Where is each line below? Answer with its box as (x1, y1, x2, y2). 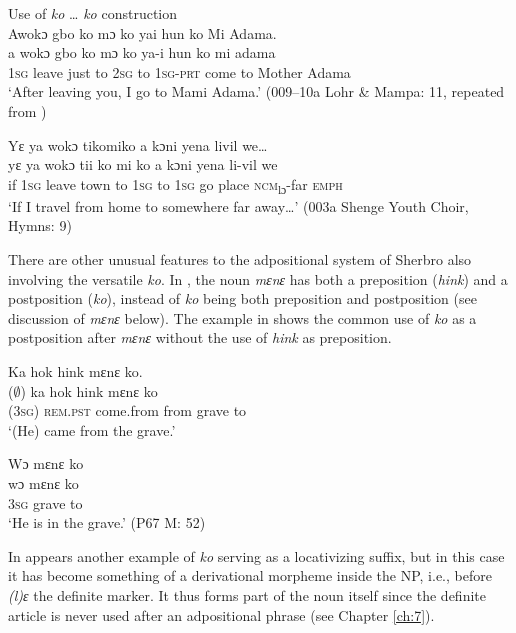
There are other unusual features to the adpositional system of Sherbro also (8, 249, 472, 270)
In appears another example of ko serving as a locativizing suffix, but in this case (8, 545, 505, 566)
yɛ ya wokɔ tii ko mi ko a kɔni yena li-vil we (8, 154, 278, 175)
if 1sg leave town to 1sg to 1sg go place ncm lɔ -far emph (8, 173, 343, 197)
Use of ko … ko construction (8, 3, 178, 23)
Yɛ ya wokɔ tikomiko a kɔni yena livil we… (8, 134, 268, 155)
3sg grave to (8, 492, 83, 513)
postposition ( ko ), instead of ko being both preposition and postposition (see (8, 288, 477, 309)
